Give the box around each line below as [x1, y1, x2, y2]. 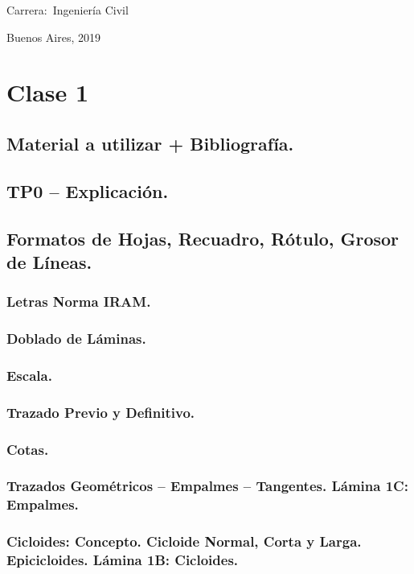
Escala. [6, 365, 52, 385]
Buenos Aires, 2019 [6, 28, 101, 45]
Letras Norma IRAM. [6, 291, 151, 312]
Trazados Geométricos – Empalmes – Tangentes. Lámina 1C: [6, 476, 408, 496]
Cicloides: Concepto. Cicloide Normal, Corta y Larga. [6, 531, 362, 551]
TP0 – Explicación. [6, 178, 169, 203]
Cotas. [6, 439, 49, 459]
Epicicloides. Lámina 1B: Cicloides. [6, 550, 239, 570]
